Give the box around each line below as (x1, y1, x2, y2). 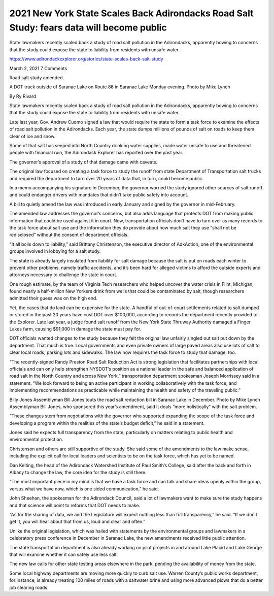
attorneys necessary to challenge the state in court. (9, 272, 118, 278)
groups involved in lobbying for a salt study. (9, 248, 101, 254)
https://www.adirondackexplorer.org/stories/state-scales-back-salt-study (9, 56, 163, 62)
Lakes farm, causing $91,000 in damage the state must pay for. (9, 326, 142, 332)
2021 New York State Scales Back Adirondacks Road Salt (9, 8, 254, 19)
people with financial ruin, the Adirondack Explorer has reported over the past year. (9, 150, 184, 156)
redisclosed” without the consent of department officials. (9, 231, 129, 238)
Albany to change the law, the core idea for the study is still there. (9, 470, 147, 476)
